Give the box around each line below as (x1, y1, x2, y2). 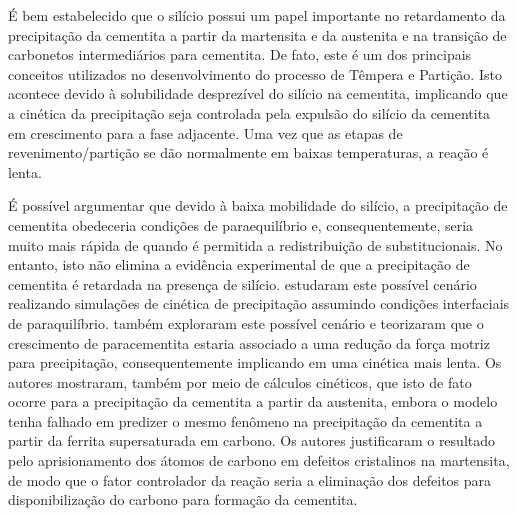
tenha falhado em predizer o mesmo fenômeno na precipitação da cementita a (8, 410, 483, 431)
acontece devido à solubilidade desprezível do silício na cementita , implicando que (8, 83, 508, 104)
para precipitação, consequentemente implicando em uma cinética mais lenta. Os (8, 352, 502, 373)
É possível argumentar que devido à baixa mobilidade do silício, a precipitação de (8, 195, 508, 216)
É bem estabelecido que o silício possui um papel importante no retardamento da (8, 5, 506, 25)
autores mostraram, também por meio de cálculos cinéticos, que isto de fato (8, 371, 472, 392)
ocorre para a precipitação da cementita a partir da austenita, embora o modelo (8, 391, 498, 412)
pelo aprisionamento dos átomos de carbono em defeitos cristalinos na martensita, (8, 450, 510, 471)
